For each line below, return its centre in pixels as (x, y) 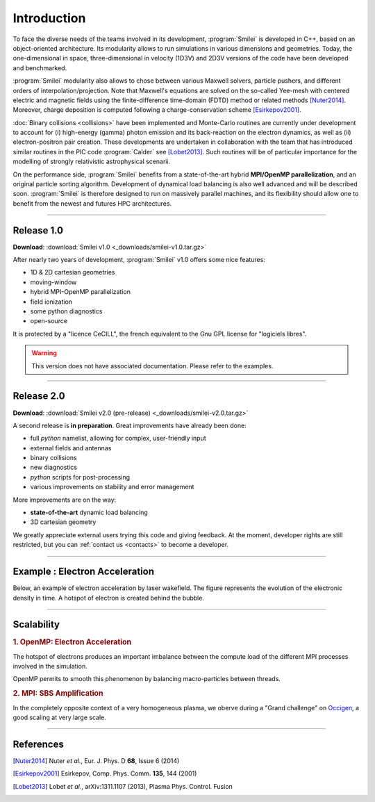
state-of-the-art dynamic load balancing (89, 513)
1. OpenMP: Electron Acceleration (72, 642)
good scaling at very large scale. (60, 717)
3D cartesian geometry (63, 522)
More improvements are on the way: (65, 500)
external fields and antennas (71, 448)
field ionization (51, 302)
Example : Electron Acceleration (84, 572)
